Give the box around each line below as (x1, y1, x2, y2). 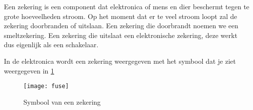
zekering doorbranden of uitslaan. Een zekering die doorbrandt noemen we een (4, 20, 238, 31)
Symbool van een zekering (23, 96, 101, 107)
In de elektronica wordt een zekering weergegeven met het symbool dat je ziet (4, 55, 236, 66)
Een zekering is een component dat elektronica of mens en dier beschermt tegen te (4, 1, 250, 11)
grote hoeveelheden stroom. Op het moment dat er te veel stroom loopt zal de (4, 11, 237, 21)
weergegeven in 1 (4, 65, 55, 75)
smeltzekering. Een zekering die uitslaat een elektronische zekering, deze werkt (4, 30, 237, 40)
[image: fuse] (23, 83, 69, 90)
